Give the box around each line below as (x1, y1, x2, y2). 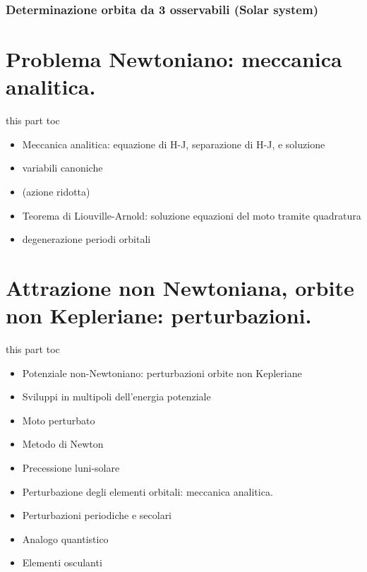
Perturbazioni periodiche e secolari (22, 508, 172, 523)
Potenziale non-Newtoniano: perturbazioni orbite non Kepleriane (22, 365, 302, 380)
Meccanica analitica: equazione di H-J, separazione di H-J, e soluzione (22, 136, 325, 151)
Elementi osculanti (22, 555, 102, 570)
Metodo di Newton (22, 436, 104, 451)
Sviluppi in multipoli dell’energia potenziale (22, 389, 211, 404)
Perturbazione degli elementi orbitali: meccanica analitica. (22, 484, 273, 499)
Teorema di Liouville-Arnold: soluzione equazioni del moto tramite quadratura (22, 208, 361, 222)
